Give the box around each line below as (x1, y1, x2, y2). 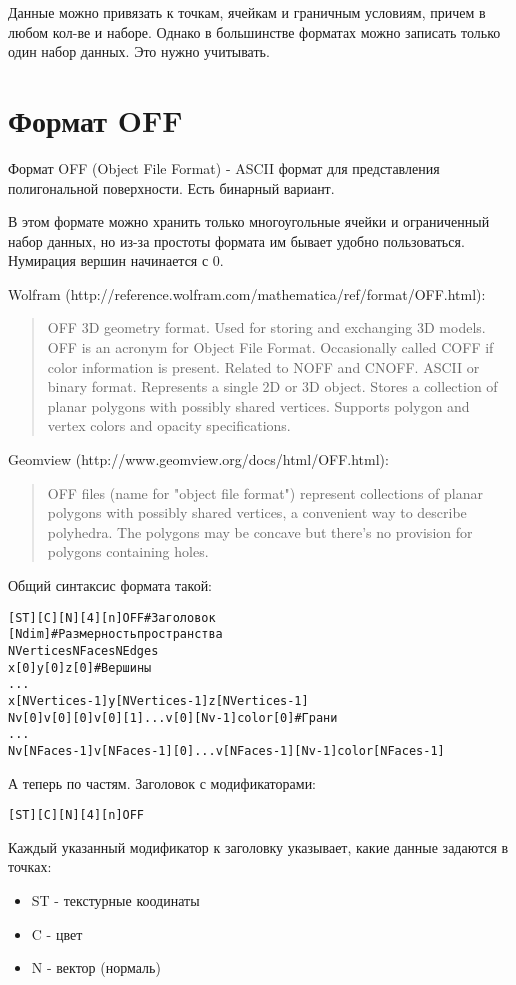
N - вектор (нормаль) (31, 957, 161, 978)
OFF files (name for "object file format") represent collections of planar (47, 482, 483, 503)
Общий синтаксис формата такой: (8, 575, 213, 595)
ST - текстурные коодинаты (31, 889, 200, 910)
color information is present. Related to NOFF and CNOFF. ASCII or (47, 356, 480, 377)
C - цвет (31, 923, 83, 944)
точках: (8, 856, 52, 877)
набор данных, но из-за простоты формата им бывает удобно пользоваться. (8, 230, 465, 251)
